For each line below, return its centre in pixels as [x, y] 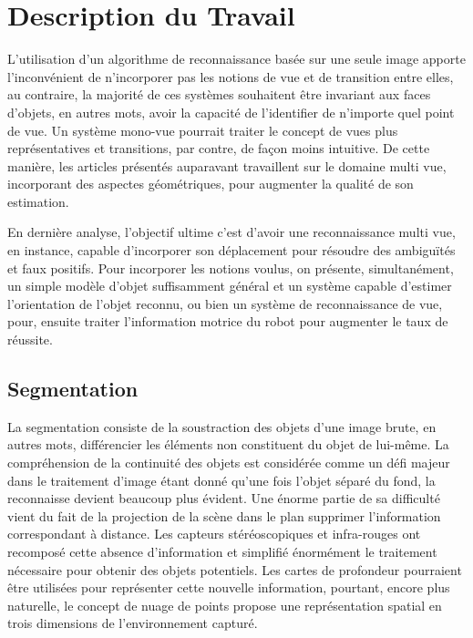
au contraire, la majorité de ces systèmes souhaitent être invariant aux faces [219, 94]
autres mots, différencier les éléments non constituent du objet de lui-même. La [228, 444]
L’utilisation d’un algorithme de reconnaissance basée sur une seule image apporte [236, 59]
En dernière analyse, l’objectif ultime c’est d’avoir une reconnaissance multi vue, [231, 232]
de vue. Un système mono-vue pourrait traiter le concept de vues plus [203, 130]
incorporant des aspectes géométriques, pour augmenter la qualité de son [211, 184]
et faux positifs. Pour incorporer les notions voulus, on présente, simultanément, [231, 268]
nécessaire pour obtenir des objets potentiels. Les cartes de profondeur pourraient [235, 569]
